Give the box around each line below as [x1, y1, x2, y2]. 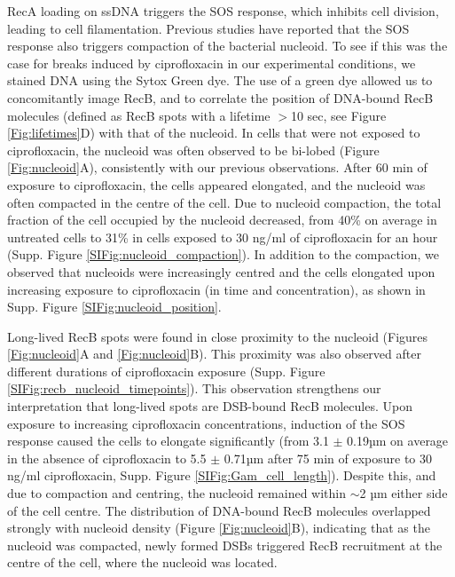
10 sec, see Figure [290, 106, 387, 124]
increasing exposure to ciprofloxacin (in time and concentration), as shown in [7, 280, 426, 298]
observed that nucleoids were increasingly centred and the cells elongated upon [7, 262, 435, 281]
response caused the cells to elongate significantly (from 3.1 [7, 431, 329, 450]
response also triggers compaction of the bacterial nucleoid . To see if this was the [7, 36, 448, 55]
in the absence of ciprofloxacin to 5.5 [7, 448, 207, 467]
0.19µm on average [347, 431, 449, 450]
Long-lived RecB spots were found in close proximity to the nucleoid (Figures [7, 327, 428, 345]
